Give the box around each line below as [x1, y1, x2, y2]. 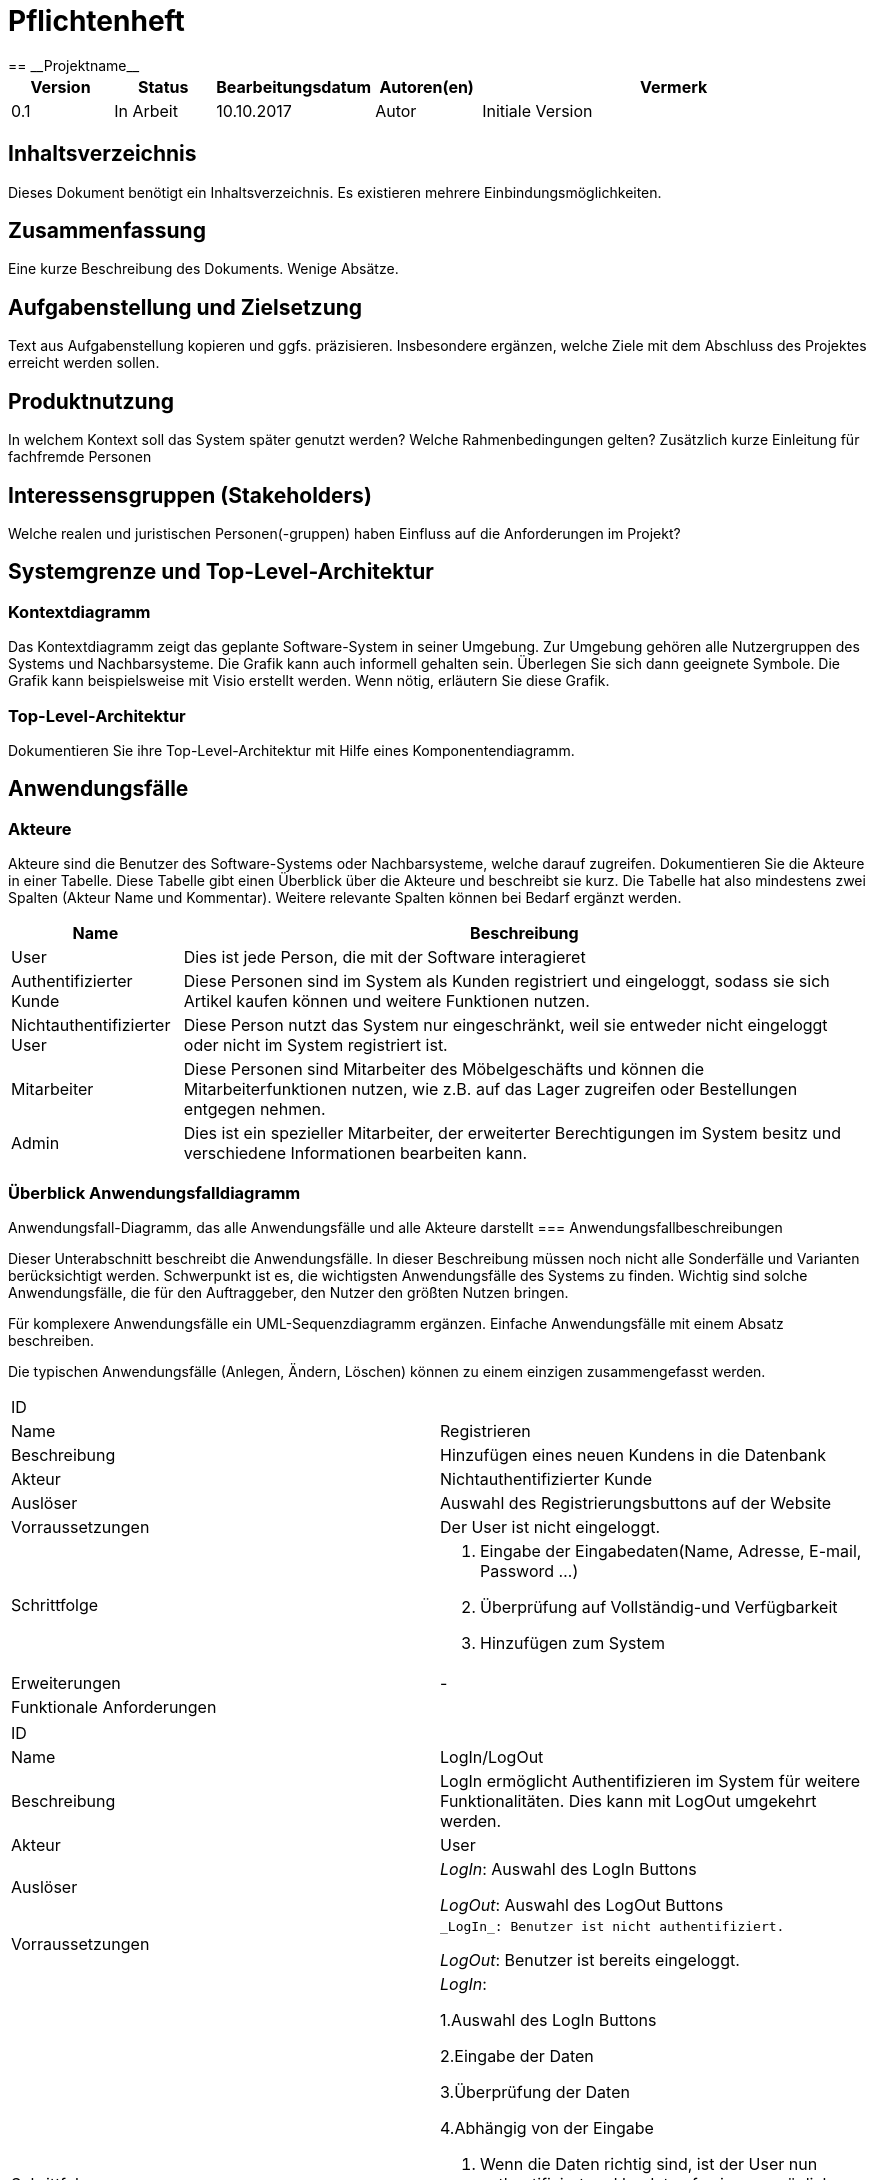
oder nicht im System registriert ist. [183, 1035, 448, 1056]
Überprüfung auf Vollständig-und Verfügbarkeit [480, 1596, 838, 1617]
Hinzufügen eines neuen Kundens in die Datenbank [440, 1444, 826, 1465]
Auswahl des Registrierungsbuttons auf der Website [440, 1492, 832, 1513]
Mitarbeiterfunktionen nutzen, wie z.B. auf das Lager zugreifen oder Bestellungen [183, 1079, 798, 1100]
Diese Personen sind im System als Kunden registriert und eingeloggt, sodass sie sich [183, 971, 830, 992]
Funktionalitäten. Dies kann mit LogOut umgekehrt [440, 1790, 817, 1811]
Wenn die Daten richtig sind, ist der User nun [480, 2153, 818, 2174]
